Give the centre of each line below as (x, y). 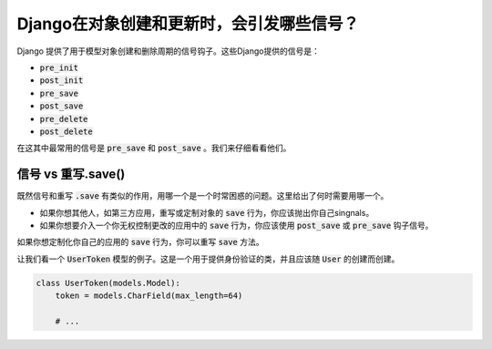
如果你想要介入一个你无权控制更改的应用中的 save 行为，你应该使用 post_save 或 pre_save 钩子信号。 (236, 225)
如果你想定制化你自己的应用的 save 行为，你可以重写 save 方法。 (140, 242)
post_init (61, 81)
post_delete (66, 131)
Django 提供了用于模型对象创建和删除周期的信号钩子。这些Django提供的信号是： (169, 51)
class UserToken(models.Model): (108, 283)
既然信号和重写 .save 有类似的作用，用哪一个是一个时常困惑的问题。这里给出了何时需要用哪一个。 (203, 196)
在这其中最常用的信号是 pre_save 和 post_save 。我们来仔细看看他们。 (154, 148)
